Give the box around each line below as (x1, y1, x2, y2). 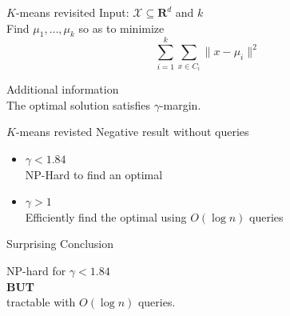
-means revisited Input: (15, 4, 129, 20)
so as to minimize (78, 19, 165, 36)
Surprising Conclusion (6, 235, 114, 252)
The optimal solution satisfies (6, 96, 150, 113)
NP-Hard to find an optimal (25, 166, 163, 182)
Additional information (6, 81, 119, 98)
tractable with (6, 294, 76, 310)
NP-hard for (6, 262, 66, 278)
